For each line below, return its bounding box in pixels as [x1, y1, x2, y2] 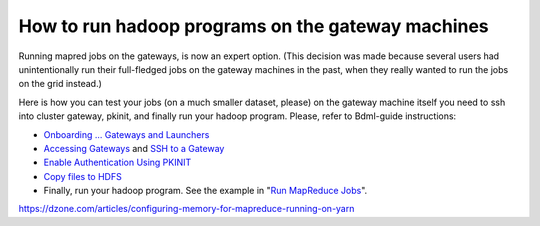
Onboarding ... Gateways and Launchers [43, 128, 210, 140]
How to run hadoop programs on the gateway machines [18, 15, 489, 37]
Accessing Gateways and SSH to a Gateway [43, 142, 225, 154]
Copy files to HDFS [43, 170, 122, 182]
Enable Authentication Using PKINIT [43, 156, 192, 169]
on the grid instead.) [18, 78, 102, 90]
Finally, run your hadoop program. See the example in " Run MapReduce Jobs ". [43, 185, 368, 197]
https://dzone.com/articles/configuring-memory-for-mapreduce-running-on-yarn [18, 203, 355, 215]
